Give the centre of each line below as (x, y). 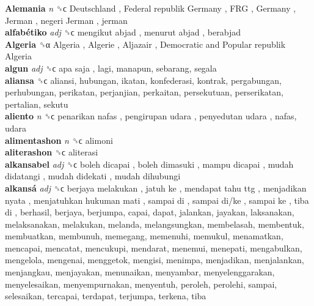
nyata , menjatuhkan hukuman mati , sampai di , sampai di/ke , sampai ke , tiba (157, 200)
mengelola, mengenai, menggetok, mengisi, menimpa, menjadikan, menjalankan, (155, 260)
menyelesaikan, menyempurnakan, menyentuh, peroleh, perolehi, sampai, (141, 284)
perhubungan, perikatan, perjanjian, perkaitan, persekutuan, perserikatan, (144, 92)
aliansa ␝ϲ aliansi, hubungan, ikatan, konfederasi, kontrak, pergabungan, (143, 80)
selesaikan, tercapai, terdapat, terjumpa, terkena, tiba (106, 296)
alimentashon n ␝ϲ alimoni (59, 140)
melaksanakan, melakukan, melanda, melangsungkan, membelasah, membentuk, (155, 224)
